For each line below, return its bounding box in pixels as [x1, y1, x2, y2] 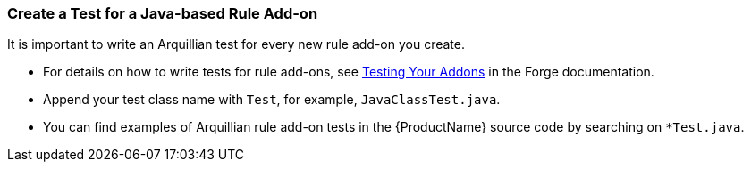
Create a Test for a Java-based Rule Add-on [7, 4, 318, 22]
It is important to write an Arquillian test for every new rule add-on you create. [7, 36, 465, 52]
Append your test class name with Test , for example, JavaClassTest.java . [43, 92, 501, 108]
